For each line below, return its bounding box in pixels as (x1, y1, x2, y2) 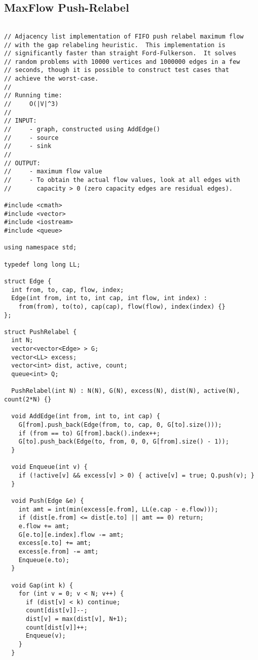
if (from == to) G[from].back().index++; (18, 429, 160, 437)
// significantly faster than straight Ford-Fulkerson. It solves (4, 50, 237, 57)
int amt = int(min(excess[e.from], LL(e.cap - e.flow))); (18, 505, 218, 513)
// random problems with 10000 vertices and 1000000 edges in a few (4, 58, 240, 65)
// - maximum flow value (4, 168, 102, 175)
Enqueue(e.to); (18, 556, 69, 564)
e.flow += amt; (18, 522, 69, 530)
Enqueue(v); (25, 632, 66, 640)
